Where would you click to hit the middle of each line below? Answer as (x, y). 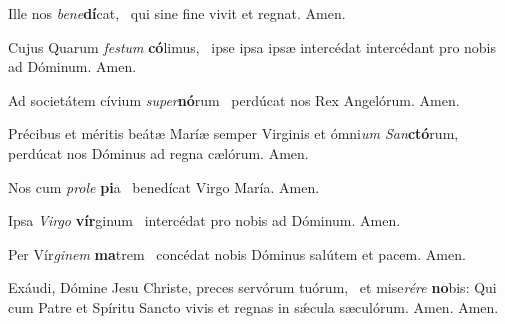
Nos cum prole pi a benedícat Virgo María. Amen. (164, 186)
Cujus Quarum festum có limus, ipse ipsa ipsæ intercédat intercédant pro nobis (252, 46)
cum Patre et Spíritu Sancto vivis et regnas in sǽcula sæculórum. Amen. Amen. (253, 306)
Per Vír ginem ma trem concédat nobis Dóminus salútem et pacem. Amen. (237, 253)
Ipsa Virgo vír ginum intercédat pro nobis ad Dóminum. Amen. (204, 220)
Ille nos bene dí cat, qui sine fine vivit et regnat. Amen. (177, 13)
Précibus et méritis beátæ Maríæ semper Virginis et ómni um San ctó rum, (233, 133)
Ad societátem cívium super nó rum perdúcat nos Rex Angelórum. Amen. (234, 99)
